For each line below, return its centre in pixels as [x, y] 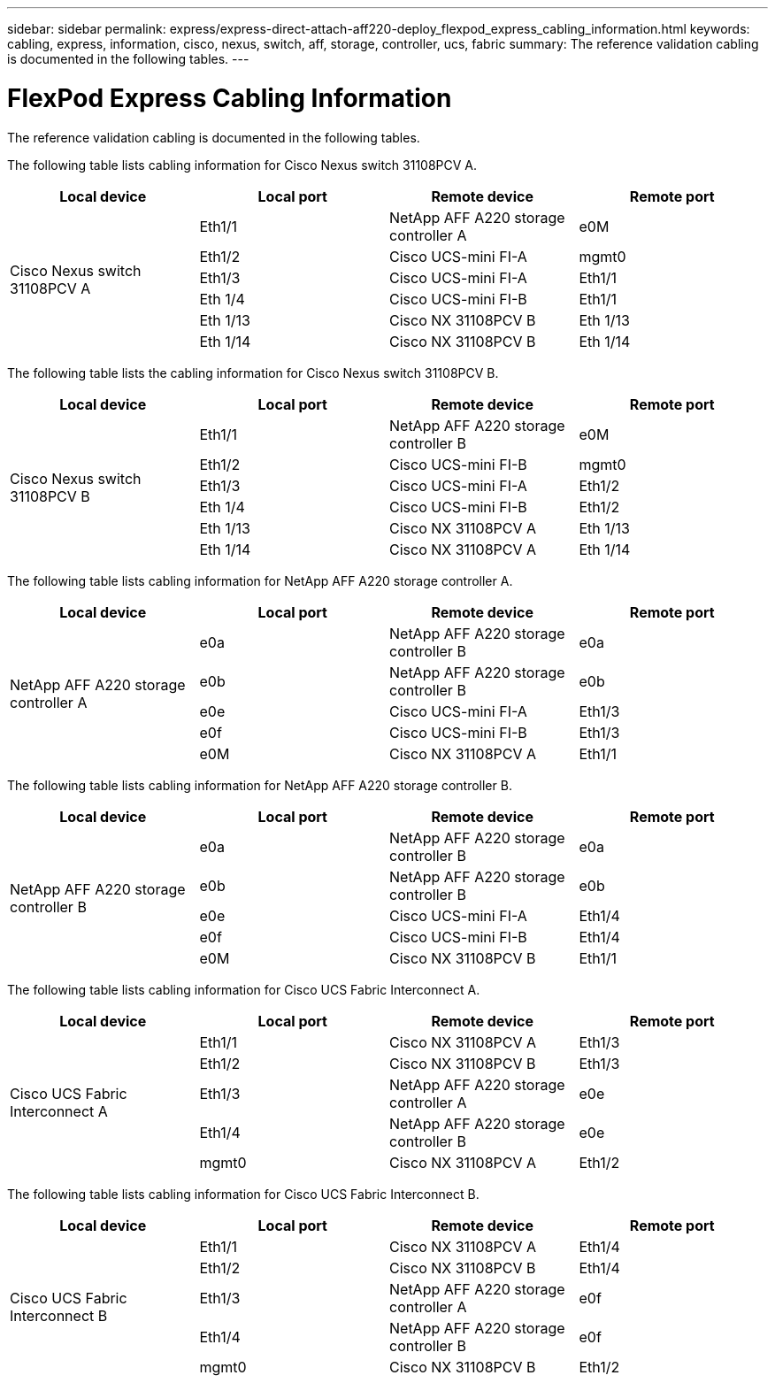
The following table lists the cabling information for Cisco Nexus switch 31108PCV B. [253, 373]
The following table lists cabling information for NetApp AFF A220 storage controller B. [260, 785]
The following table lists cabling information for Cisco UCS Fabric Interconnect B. [243, 1194]
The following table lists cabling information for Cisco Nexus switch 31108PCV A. [242, 165]
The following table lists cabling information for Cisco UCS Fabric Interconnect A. [244, 989]
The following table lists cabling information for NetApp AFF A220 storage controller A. [260, 580]
